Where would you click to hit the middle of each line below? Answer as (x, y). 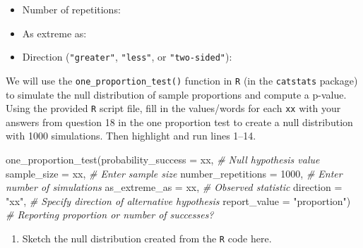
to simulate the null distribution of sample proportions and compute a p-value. (176, 94)
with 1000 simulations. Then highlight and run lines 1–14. (131, 136)
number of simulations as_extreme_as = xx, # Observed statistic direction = (174, 187)
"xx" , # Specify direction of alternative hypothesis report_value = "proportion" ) (178, 200)
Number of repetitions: (71, 9)
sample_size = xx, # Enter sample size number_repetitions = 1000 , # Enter (174, 173)
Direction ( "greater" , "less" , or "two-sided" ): (127, 57)
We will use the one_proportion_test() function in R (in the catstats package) (182, 80)
